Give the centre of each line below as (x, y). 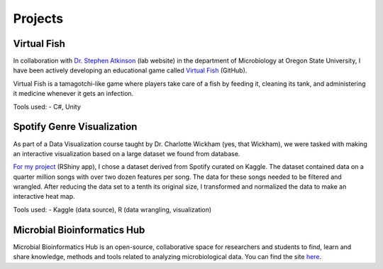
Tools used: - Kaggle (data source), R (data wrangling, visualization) (112, 209)
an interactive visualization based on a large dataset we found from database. (127, 153)
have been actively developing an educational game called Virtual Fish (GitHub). (130, 70)
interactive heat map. (44, 197)
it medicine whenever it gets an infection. (73, 94)
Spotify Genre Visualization (75, 127)
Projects (38, 18)
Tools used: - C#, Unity (47, 106)
